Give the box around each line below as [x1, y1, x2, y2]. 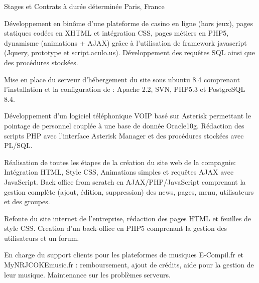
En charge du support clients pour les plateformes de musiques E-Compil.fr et [4, 249, 244, 260]
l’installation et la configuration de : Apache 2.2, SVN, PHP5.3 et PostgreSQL [4, 84, 245, 94]
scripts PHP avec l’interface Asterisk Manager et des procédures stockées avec [4, 130, 244, 140]
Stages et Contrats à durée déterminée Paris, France [4, 1, 165, 11]
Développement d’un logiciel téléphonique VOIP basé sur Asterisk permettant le [4, 110, 251, 121]
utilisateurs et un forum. [4, 232, 79, 243]
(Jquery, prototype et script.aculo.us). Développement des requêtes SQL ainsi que [4, 47, 255, 58]
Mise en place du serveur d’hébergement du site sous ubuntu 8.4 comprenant [4, 74, 240, 84]
